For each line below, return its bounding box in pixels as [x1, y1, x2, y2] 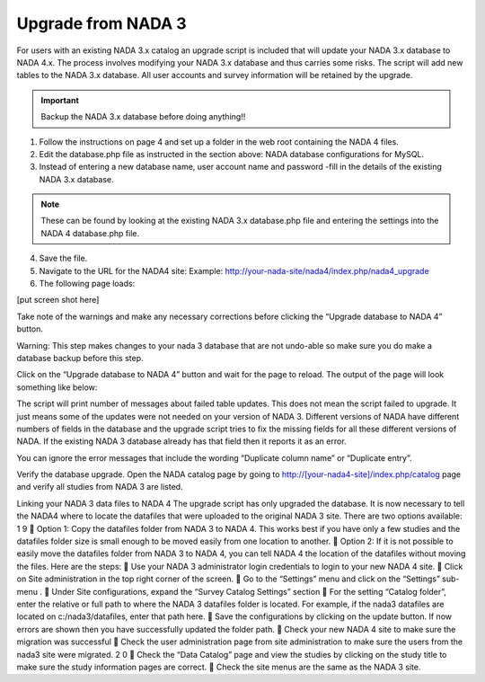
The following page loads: [39, 279, 136, 289]
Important [40, 94, 80, 105]
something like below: [16, 382, 98, 393]
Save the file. [39, 252, 88, 264]
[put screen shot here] [16, 295, 100, 306]
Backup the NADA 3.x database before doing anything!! [40, 111, 246, 122]
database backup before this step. [16, 352, 144, 363]
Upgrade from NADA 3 [16, 13, 188, 33]
